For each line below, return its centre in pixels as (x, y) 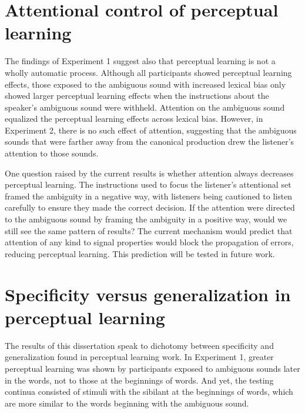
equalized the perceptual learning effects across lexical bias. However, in (134, 119)
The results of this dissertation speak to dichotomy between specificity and (139, 345)
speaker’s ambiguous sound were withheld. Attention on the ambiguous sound (145, 107)
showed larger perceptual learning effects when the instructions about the (137, 96)
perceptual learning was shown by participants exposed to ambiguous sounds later (152, 368)
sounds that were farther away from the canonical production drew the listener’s (150, 141)
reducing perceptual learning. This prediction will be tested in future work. (140, 253)
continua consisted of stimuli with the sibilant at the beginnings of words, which (149, 392)
